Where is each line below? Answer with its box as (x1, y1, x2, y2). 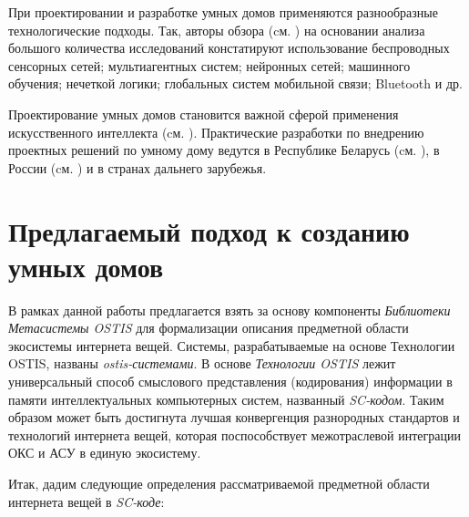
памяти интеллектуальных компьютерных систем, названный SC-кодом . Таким (8, 389, 444, 408)
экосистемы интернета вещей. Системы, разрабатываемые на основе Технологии (8, 336, 455, 355)
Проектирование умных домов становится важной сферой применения (8, 104, 399, 123)
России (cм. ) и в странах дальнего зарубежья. (8, 158, 267, 177)
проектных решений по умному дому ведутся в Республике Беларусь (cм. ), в (8, 140, 440, 160)
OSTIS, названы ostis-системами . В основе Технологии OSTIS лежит (8, 354, 396, 373)
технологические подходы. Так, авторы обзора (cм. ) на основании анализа (8, 20, 425, 39)
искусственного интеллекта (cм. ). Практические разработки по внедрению (8, 122, 424, 141)
